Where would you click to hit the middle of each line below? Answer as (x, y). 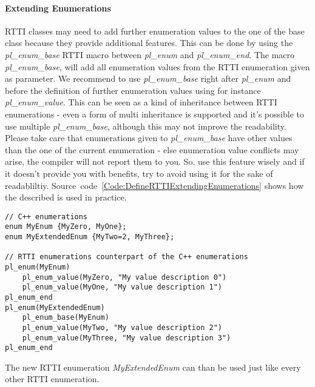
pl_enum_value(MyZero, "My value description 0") (124, 277)
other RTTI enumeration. (52, 379)
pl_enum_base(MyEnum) (66, 318)
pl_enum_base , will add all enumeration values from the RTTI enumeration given (157, 66)
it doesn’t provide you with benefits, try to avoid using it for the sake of (139, 173)
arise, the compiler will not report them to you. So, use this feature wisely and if (155, 161)
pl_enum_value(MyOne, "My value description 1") (122, 287)
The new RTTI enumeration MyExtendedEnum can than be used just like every (153, 367)
